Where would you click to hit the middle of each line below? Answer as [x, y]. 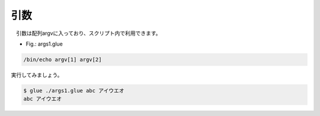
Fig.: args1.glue [44, 44]
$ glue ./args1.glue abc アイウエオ [74, 91]
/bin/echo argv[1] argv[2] [63, 59]
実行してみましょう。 [37, 75]
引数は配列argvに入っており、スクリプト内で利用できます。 [88, 33]
